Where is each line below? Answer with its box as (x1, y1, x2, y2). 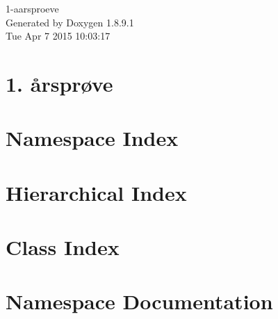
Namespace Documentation (6, 287, 273, 316)
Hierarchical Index (6, 178, 187, 206)
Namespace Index (6, 124, 179, 152)
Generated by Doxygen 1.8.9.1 (6, 15, 134, 29)
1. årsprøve (6, 69, 113, 97)
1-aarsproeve (6, 1, 59, 15)
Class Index (6, 233, 120, 261)
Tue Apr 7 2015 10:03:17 (6, 28, 111, 43)
